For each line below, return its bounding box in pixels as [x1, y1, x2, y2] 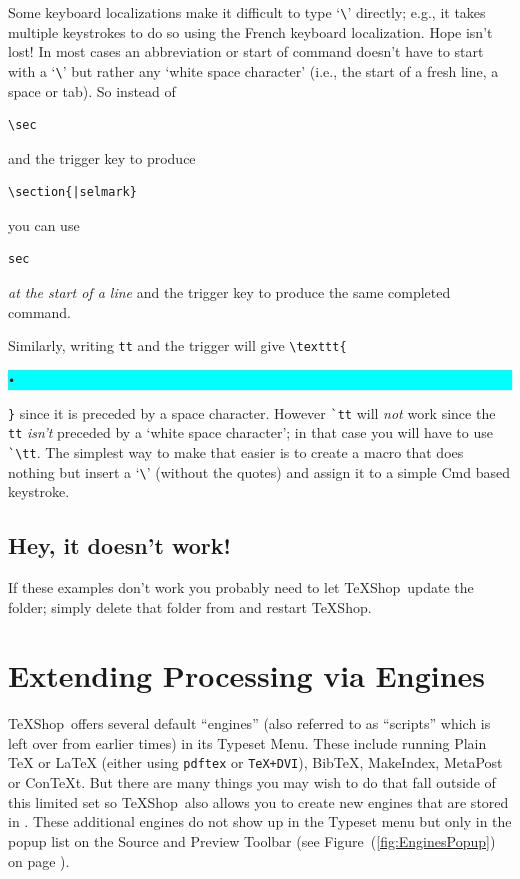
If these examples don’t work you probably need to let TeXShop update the [8, 576, 474, 597]
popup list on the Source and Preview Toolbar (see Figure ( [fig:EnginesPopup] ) [8, 830, 496, 851]
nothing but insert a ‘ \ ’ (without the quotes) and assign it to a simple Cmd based [8, 461, 510, 482]
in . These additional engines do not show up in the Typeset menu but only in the [8, 811, 512, 832]
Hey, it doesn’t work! [8, 530, 231, 561]
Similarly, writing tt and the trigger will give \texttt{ [8, 335, 347, 356]
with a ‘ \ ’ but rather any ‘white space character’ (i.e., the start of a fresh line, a [8, 60, 499, 81]
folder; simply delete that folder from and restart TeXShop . [8, 596, 372, 617]
